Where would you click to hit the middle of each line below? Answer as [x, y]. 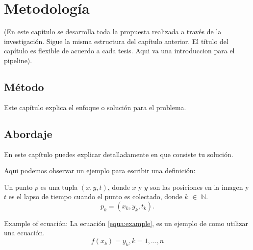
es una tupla [59, 187]
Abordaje [28, 133]
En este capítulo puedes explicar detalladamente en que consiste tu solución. [119, 154]
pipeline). [18, 60]
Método [24, 86]
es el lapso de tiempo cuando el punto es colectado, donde [95, 196]
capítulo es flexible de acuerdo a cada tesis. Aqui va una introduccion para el [119, 51]
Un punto [18, 187]
